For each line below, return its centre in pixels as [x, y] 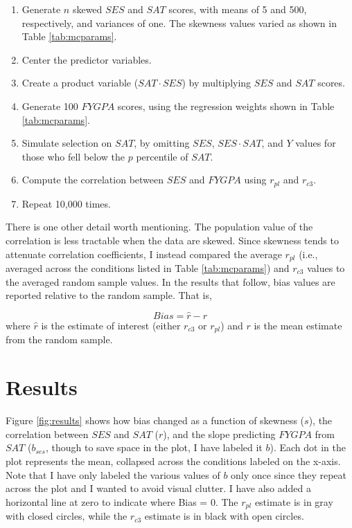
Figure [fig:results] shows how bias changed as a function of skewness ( [155, 420]
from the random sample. [59, 339]
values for [316, 143]
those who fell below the [73, 156]
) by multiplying [217, 83]
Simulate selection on [67, 143]
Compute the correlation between [93, 180]
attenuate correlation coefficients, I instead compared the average [144, 254]
